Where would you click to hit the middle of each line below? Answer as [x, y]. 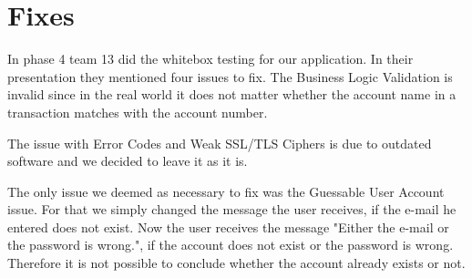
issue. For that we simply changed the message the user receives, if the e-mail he [232, 209]
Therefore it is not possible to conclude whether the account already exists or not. [236, 263]
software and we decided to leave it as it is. [128, 161]
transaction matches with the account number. [138, 112]
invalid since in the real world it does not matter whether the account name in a [232, 94]
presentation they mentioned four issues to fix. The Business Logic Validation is [230, 76]
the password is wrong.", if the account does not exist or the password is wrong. [231, 245]
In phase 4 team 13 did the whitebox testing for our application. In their [210, 59]
